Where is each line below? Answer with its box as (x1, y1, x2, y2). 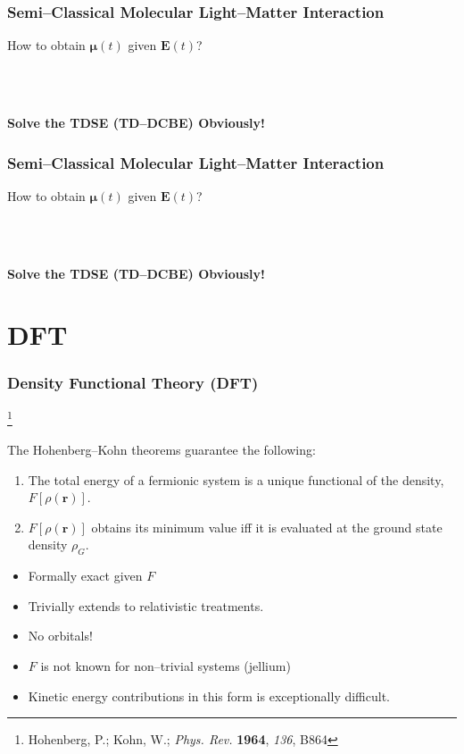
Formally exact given (28, 566, 143, 585)
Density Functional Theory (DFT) (7, 372, 259, 394)
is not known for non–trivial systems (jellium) (40, 656, 291, 674)
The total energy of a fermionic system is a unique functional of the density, (28, 470, 444, 489)
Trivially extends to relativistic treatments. (28, 596, 264, 615)
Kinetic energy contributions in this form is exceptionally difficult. (28, 686, 391, 705)
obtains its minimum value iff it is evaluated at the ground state (91, 517, 443, 536)
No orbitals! (28, 626, 93, 645)
